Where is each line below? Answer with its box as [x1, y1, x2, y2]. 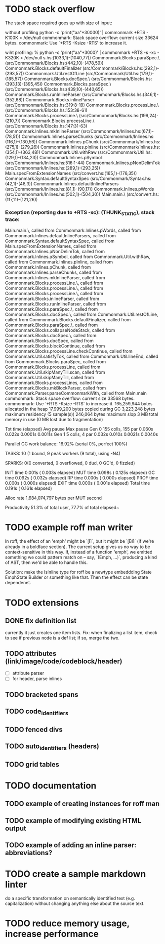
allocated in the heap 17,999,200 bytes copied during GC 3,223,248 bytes [5, 406, 156, 412]
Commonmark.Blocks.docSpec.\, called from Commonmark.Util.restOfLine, [5, 311, 158, 317]
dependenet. [5, 580, 31, 586]
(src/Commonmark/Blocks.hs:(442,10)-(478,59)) [5, 60, 104, 66]
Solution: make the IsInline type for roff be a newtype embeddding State [5, 569, 152, 575]
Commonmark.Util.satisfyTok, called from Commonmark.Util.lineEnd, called [5, 353, 159, 359]
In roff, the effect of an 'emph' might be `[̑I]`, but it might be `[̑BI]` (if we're [5, 538, 154, 544]
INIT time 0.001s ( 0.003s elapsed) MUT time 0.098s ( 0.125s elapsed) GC [5, 470, 155, 475]
